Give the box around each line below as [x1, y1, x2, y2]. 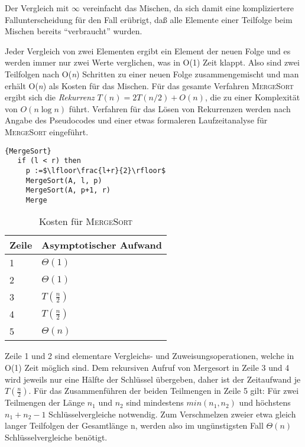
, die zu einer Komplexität [205, 91, 300, 103]
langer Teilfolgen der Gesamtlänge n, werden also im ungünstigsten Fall [5, 419, 264, 432]
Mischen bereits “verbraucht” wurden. [5, 25, 142, 37]
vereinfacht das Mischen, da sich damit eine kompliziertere [82, 2, 294, 14]
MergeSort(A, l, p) [25, 176, 102, 185]
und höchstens [239, 396, 291, 409]
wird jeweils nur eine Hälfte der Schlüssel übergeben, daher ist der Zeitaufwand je [5, 373, 301, 385]
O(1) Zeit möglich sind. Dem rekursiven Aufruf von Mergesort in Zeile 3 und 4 [5, 361, 290, 374]
